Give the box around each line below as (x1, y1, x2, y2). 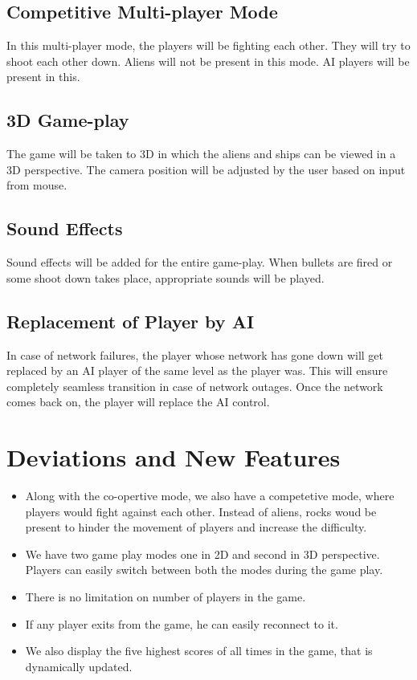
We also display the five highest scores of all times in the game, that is (25, 642, 373, 659)
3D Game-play (6, 108, 129, 132)
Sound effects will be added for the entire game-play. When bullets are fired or (6, 254, 393, 271)
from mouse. (6, 177, 67, 193)
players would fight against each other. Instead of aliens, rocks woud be (25, 503, 377, 519)
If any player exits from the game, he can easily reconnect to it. (25, 615, 338, 632)
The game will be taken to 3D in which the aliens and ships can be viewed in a (6, 145, 396, 162)
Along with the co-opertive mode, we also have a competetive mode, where (25, 487, 395, 504)
